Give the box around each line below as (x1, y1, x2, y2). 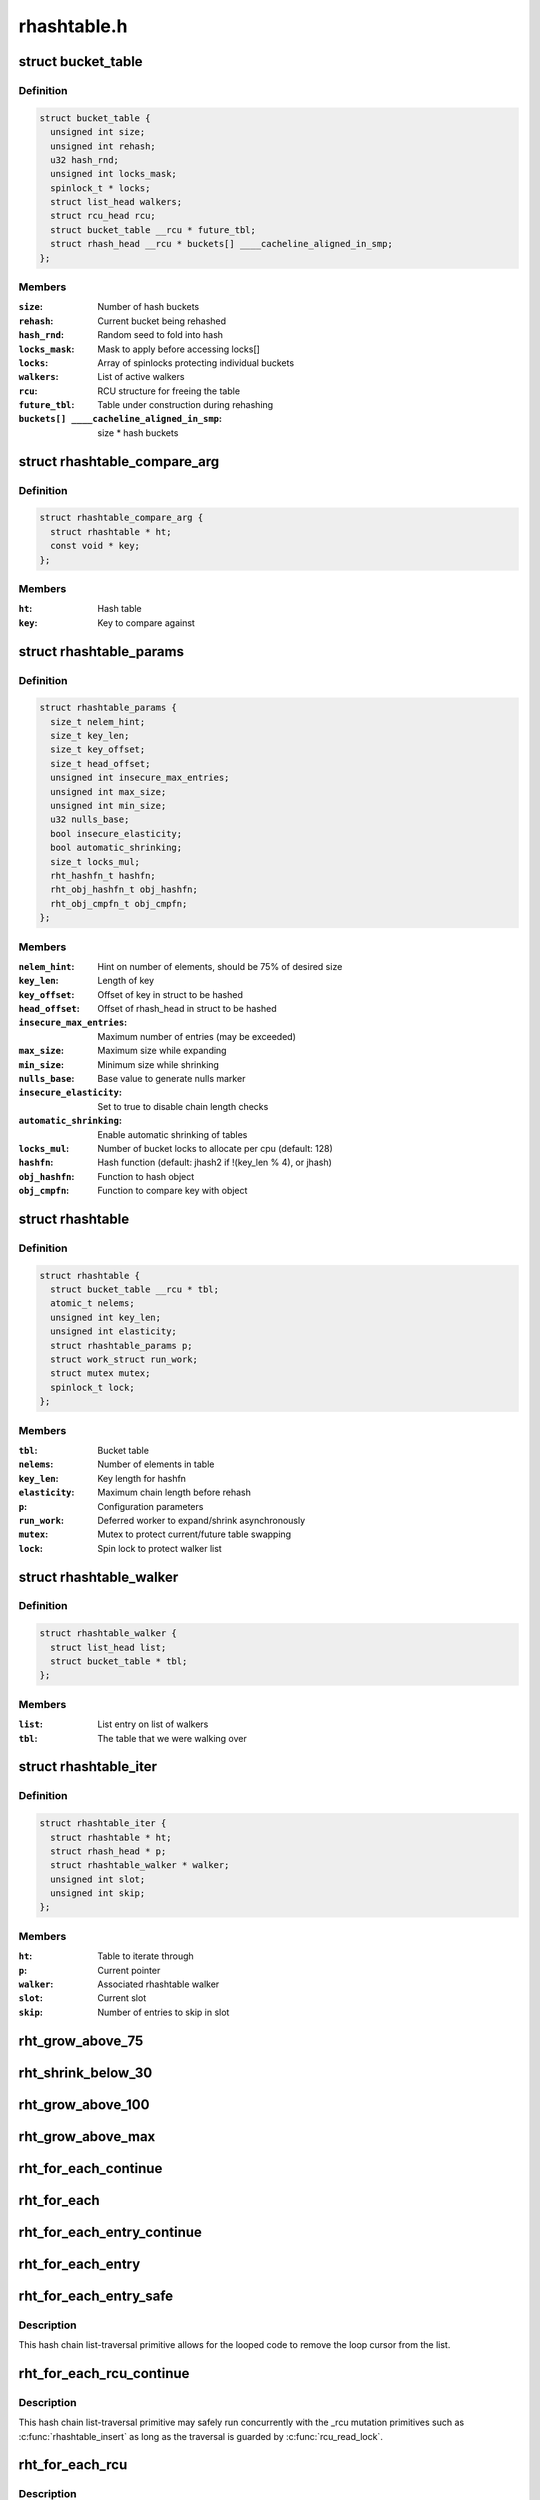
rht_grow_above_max (18, 2128, 156, 2145)
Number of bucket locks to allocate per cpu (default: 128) (97, 1142, 334, 1154)
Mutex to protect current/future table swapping (97, 1528, 292, 1540)
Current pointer (97, 1964, 161, 1976)
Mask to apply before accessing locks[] (97, 343, 260, 355)
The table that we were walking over (97, 1732, 247, 1744)
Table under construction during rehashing (97, 399, 274, 411)
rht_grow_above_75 (18, 2032, 144, 2049)
